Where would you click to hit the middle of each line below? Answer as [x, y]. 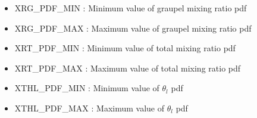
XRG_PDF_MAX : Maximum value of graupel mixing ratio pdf [133, 28]
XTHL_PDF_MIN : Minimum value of [87, 88]
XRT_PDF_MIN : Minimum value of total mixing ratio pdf [125, 48]
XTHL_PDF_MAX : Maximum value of [90, 108]
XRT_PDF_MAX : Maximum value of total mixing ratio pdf [128, 68]
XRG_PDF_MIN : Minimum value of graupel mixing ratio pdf [131, 8]
